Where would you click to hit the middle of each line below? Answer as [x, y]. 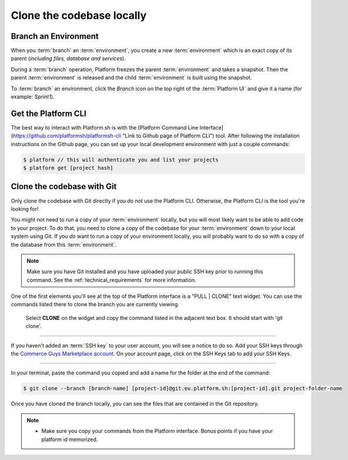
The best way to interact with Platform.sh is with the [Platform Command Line [105, 127]
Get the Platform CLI [48, 113]
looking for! [25, 209]
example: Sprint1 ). [33, 97]
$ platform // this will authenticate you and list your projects [121, 160]
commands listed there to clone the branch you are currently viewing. [95, 305]
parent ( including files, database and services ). [68, 58]
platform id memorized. [70, 439]
